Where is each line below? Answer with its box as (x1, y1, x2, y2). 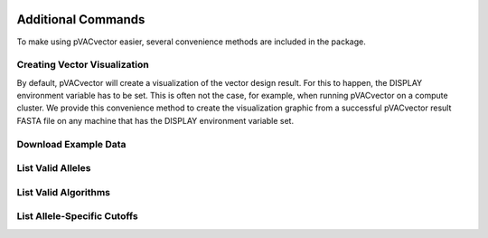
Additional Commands (16, 12, 145, 27)
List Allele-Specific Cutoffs (16, 210, 139, 223)
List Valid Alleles (16, 162, 91, 175)
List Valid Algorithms (16, 186, 110, 198)
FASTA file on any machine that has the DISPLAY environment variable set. (16, 115, 294, 126)
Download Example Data (16, 138, 127, 150)
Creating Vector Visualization (16, 59, 149, 71)
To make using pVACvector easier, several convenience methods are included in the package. (16, 36, 366, 47)
